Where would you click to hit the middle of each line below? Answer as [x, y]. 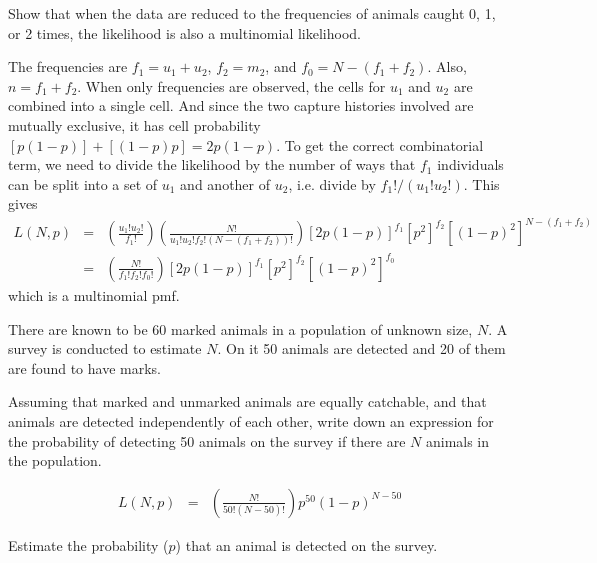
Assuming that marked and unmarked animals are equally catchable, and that [247, 401]
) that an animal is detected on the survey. [306, 544]
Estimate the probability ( [88, 544]
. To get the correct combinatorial [380, 144]
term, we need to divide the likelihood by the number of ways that [212, 164]
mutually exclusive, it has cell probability [134, 124]
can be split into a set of [83, 183]
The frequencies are [68, 66]
